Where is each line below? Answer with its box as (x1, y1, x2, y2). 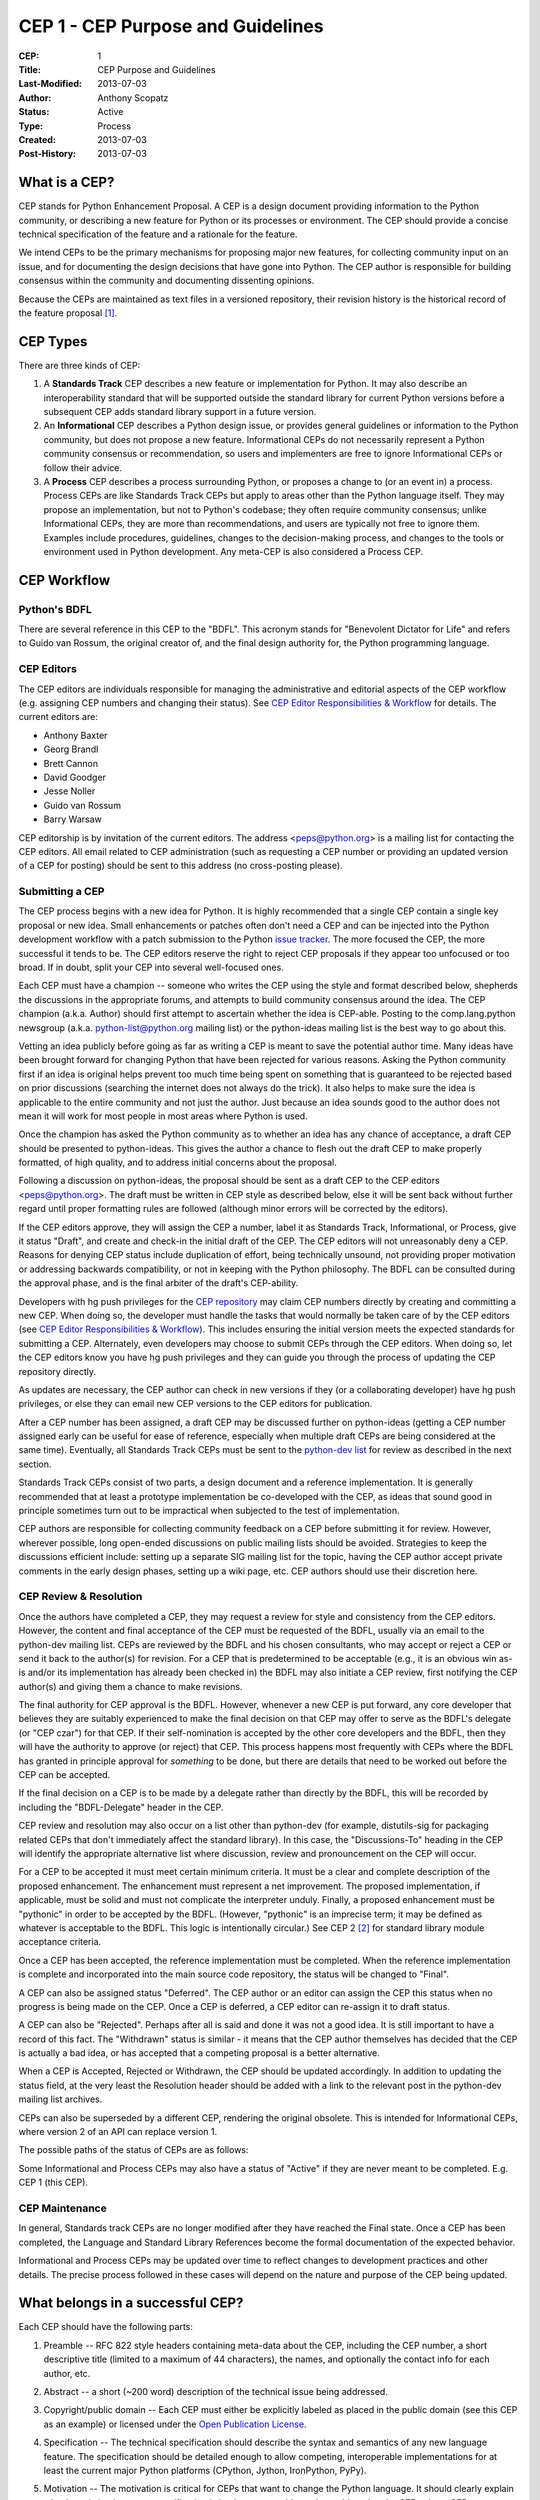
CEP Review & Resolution (18, 1590, 143, 1604)
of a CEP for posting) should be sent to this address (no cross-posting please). (18, 860, 344, 872)
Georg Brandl (43, 743, 99, 755)
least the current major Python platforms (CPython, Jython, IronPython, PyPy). (43, 2464, 367, 2476)
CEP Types (18, 333, 88, 350)
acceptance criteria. (18, 1936, 102, 1948)
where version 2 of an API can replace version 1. (18, 2126, 218, 2138)
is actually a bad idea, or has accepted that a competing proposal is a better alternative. (18, 2047, 380, 2059)
